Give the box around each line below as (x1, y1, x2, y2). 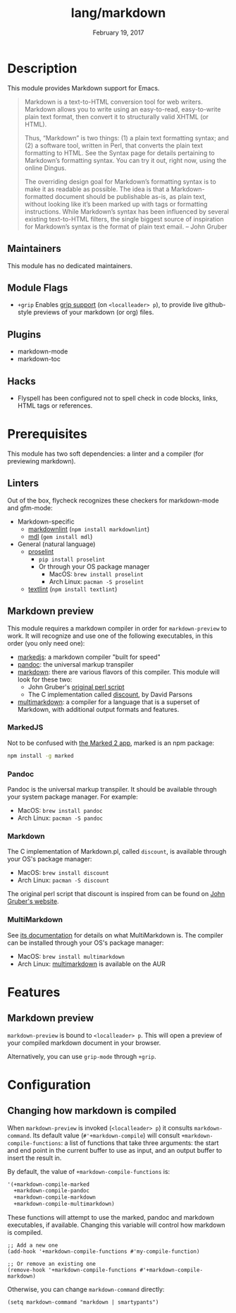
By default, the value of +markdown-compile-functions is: (7, 1167, 170, 1175)
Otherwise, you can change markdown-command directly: (7, 1285, 165, 1294)
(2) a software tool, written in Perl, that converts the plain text (24, 141, 203, 150)
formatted (24, 192, 54, 200)
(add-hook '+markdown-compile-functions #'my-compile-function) (7, 1248, 200, 1255)
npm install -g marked (7, 752, 74, 759)
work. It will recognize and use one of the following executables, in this (7, 631, 213, 640)
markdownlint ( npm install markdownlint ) (27, 524, 150, 533)
